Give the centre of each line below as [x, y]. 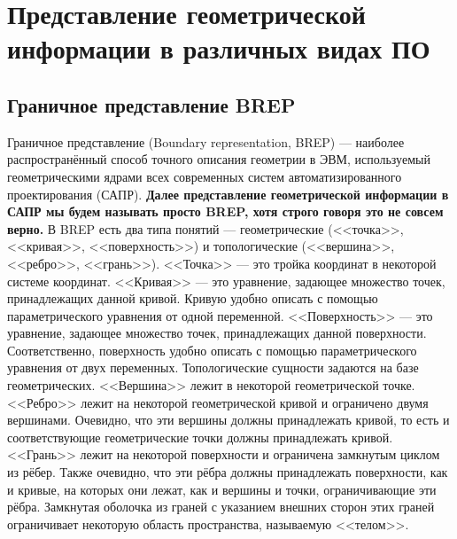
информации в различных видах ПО [219, 48]
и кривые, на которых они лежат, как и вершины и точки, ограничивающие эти [222, 489]
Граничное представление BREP [151, 104]
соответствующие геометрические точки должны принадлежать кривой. [200, 437]
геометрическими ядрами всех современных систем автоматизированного [205, 176]
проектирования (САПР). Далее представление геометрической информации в [228, 194]
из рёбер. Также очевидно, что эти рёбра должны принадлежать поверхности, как [228, 472]
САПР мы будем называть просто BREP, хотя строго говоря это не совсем [225, 211]
